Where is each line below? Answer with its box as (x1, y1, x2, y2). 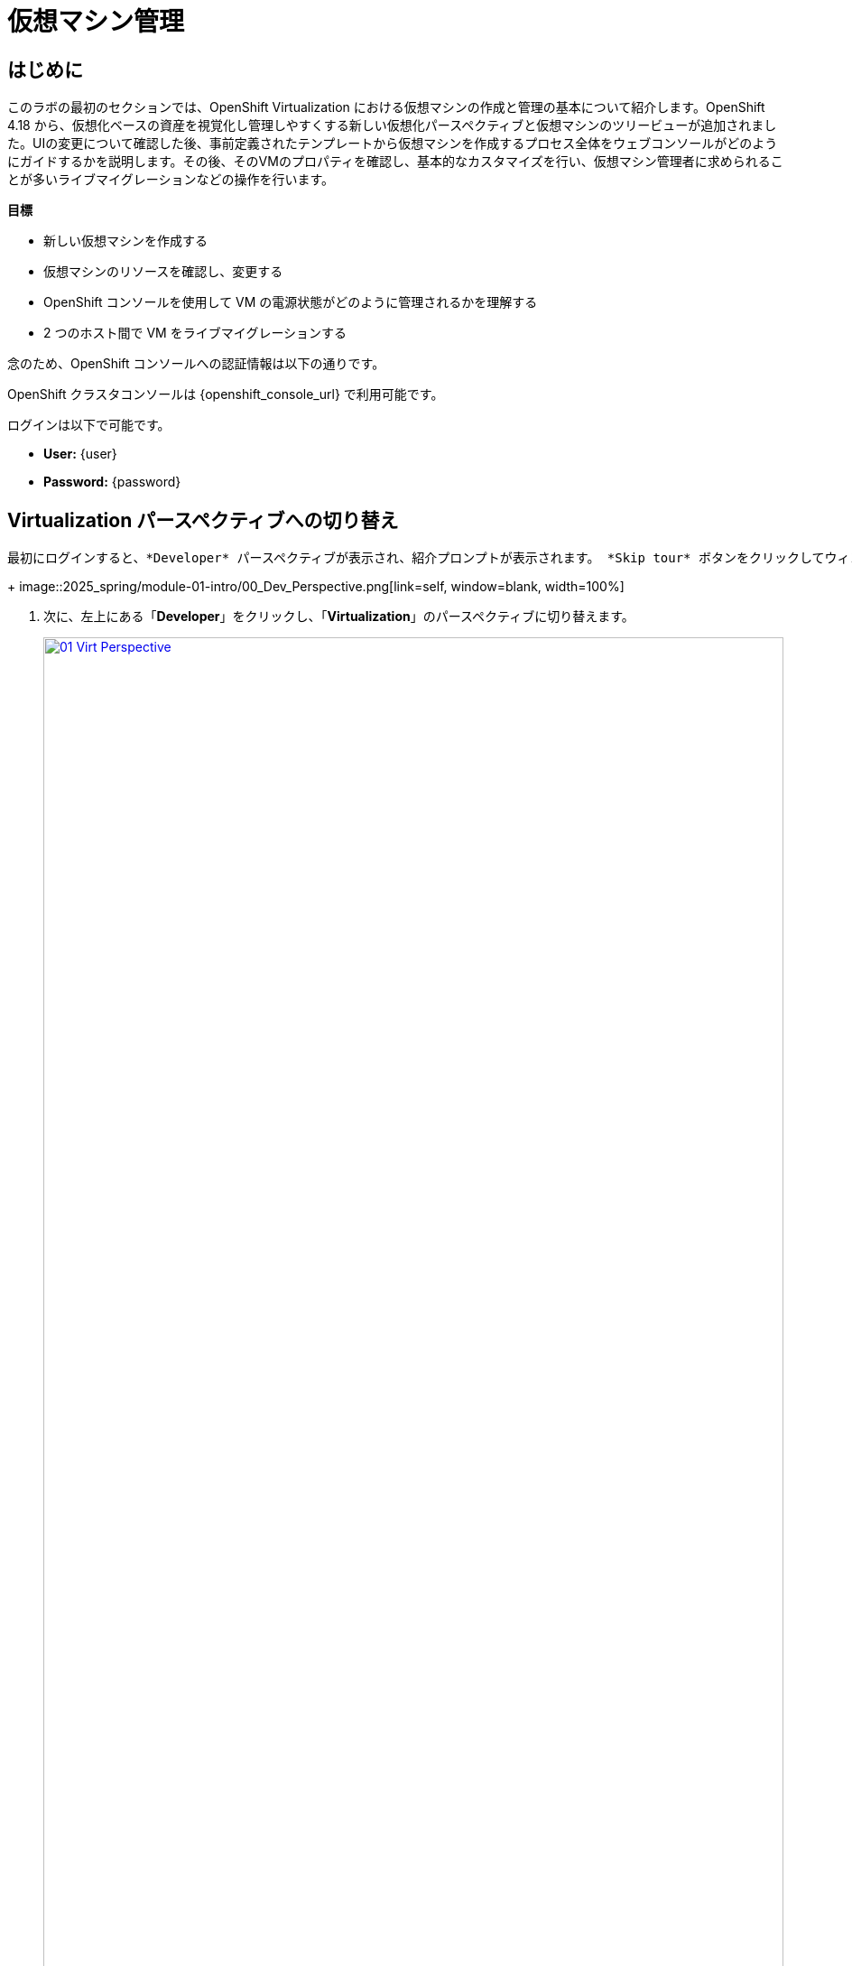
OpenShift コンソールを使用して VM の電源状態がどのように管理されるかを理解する (43, 294, 538, 311)
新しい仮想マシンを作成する (43, 233, 208, 249)
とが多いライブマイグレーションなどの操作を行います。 (7, 172, 335, 188)
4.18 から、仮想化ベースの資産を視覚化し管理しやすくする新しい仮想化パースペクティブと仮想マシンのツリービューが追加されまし (7, 117, 777, 134)
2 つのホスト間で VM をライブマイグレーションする (43, 325, 347, 341)
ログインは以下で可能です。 (7, 417, 171, 433)
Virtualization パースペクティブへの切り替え (7, 508, 399, 532)
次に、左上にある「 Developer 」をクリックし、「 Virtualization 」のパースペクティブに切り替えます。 (43, 608, 634, 625)
